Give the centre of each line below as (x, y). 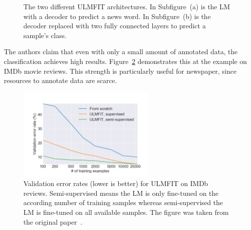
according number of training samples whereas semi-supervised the (123, 202)
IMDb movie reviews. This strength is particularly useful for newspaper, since (120, 71)
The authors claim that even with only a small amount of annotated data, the (121, 52)
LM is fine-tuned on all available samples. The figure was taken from (126, 212)
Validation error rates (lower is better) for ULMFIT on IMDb (116, 183)
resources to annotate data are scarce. (61, 80)
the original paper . (53, 221)
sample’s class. (45, 35)
